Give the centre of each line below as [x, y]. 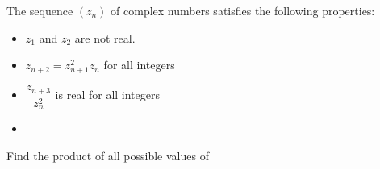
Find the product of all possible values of [108, 155]
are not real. [105, 37]
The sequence [40, 10]
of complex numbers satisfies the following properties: [243, 10]
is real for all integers [107, 95]
